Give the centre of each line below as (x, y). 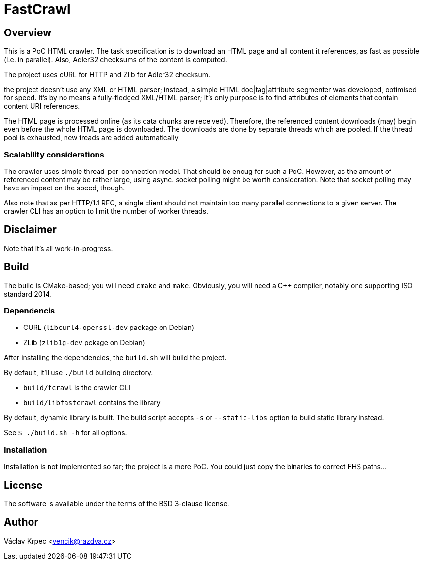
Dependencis (30, 310)
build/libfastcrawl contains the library (92, 403)
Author (21, 522)
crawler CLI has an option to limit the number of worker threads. (106, 211)
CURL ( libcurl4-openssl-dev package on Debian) (109, 328)
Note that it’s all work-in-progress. (58, 248)
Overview (28, 32)
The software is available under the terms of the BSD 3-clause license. (117, 503)
